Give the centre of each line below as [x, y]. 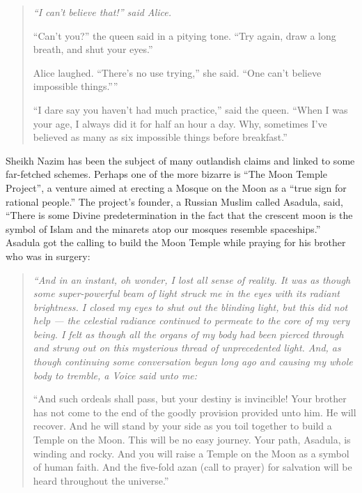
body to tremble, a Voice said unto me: [115, 375]
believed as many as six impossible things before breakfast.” [160, 137]
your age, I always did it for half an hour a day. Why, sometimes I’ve [180, 123]
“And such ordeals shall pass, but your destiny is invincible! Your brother [190, 399]
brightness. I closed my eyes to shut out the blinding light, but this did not [190, 306]
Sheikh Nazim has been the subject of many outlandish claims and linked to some [180, 160]
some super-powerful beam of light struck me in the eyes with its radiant [186, 293]
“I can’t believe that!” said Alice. [102, 12]
